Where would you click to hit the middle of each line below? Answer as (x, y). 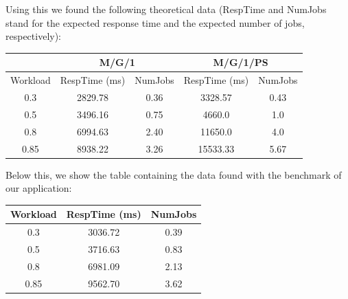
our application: (39, 188)
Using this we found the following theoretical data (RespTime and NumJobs (166, 9)
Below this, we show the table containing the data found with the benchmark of (174, 174)
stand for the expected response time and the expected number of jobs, (155, 22)
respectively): (34, 36)
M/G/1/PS (241, 62)
